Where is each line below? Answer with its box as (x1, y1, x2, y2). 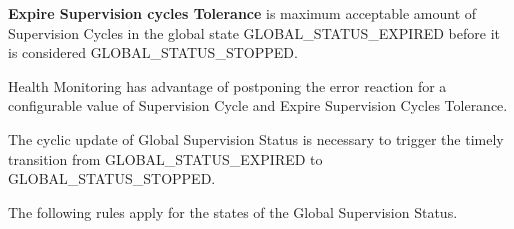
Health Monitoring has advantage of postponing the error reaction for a (8, 75, 447, 96)
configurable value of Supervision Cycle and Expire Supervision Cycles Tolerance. (8, 95, 508, 116)
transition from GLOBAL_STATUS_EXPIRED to (8, 148, 323, 169)
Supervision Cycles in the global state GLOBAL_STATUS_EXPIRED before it (8, 22, 500, 43)
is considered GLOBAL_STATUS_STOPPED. (8, 42, 298, 63)
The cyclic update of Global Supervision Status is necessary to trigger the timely (8, 128, 504, 149)
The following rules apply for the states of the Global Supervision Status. (8, 201, 458, 222)
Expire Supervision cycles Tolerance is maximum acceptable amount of (8, 3, 477, 23)
